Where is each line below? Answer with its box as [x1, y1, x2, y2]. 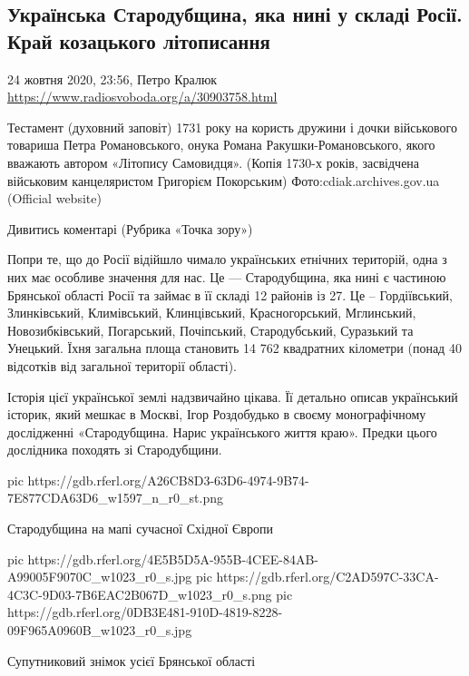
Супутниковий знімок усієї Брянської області [7, 651, 256, 670]
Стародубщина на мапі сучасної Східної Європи [7, 519, 273, 538]
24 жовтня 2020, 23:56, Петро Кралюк [7, 69, 218, 88]
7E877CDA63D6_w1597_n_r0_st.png [7, 488, 223, 507]
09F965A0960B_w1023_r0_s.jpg [7, 621, 192, 640]
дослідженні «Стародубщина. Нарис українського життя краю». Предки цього [7, 422, 437, 441]
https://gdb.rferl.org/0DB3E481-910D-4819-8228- [7, 603, 283, 622]
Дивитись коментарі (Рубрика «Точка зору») [7, 219, 253, 238]
